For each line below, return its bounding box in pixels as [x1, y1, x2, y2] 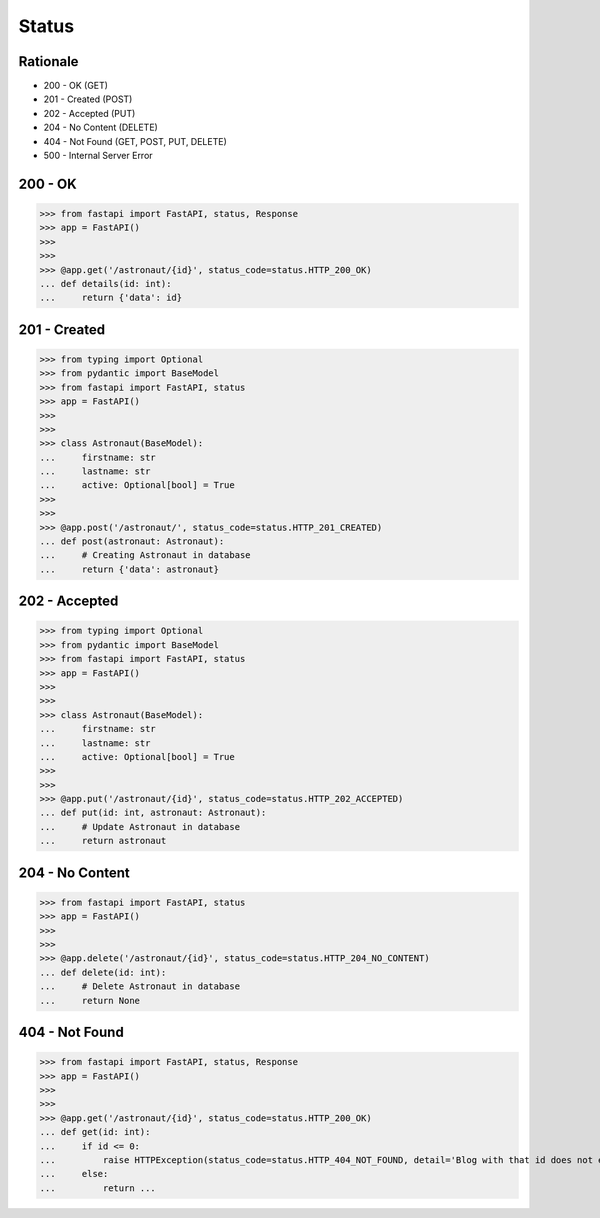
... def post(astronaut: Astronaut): [39, 536, 225, 547]
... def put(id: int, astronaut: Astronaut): [39, 807, 267, 819]
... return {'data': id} [39, 292, 183, 304]
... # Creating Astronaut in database [39, 550, 251, 561]
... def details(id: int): [39, 278, 172, 289]
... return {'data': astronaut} [39, 563, 220, 575]
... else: [39, 1168, 109, 1180]
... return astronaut [39, 835, 167, 847]
